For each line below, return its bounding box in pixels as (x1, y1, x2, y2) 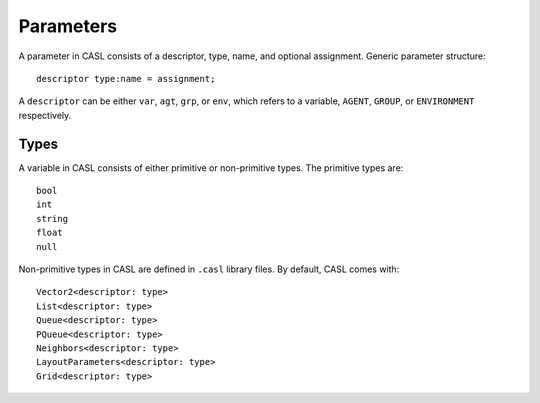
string (36, 213, 69, 224)
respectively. (18, 109, 72, 121)
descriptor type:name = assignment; (36, 73, 216, 84)
